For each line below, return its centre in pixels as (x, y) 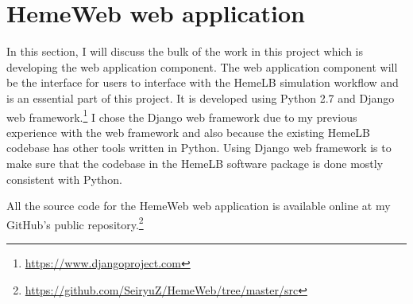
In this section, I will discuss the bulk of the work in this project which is (185, 51)
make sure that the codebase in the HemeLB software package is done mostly (195, 163)
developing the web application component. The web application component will (202, 66)
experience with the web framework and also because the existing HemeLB (189, 132)
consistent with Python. (64, 179)
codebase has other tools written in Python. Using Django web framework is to (199, 148)
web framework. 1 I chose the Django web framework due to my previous (182, 115)
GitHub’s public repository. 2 (75, 223)
